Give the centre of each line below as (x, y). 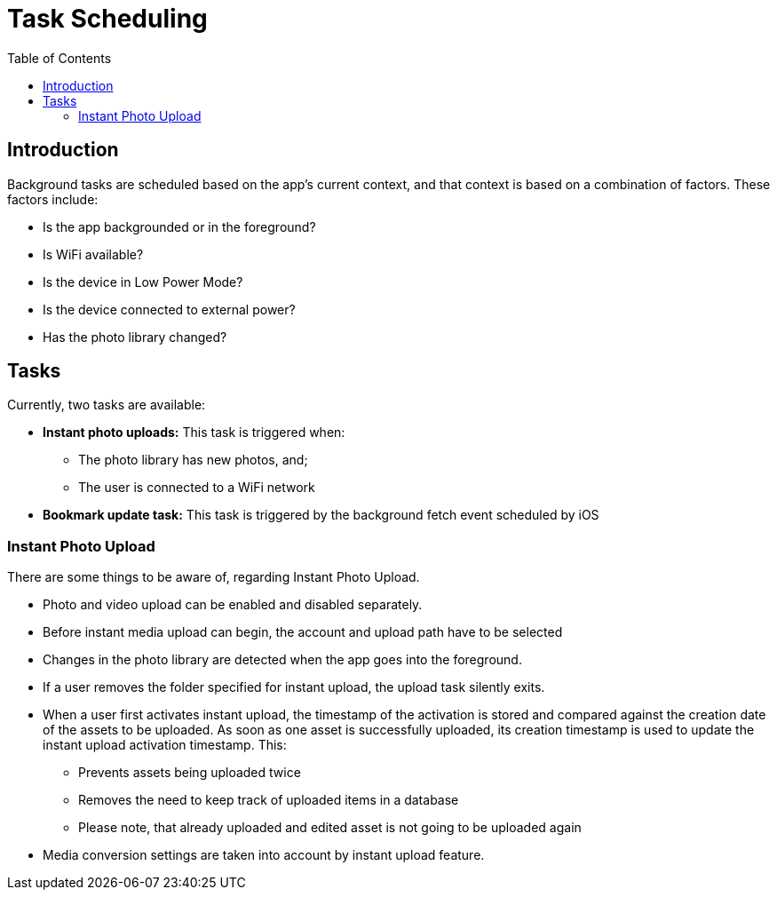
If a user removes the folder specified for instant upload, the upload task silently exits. (294, 687)
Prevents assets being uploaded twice (190, 773)
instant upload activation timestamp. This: (165, 745)
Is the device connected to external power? (169, 309)
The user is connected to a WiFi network (197, 488)
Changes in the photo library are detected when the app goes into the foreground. (282, 660)
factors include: (53, 199)
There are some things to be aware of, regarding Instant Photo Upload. (214, 577)
